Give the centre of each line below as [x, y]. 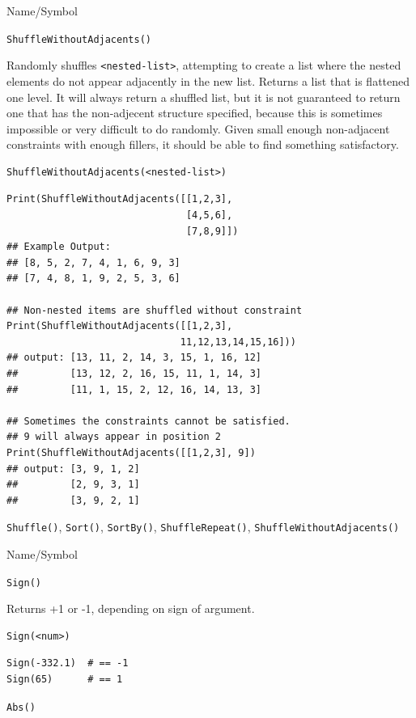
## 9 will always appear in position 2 [114, 437]
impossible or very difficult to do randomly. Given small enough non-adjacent [198, 128]
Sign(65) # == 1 [65, 680]
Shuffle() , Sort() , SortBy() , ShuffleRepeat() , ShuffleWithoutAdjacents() [203, 527]
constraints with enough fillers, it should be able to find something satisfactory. [203, 144]
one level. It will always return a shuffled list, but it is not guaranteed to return [204, 97]
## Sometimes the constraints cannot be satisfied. [149, 421]
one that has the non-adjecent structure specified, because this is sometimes [195, 113]
